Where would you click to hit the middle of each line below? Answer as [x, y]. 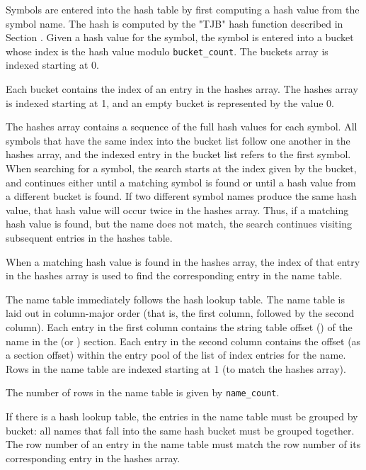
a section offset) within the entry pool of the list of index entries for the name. [176, 355]
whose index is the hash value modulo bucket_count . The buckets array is [167, 51]
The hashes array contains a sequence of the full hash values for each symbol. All [182, 127]
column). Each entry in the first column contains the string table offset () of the [179, 326]
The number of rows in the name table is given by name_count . [143, 392]
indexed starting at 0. [52, 65]
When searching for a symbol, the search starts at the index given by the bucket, [181, 168]
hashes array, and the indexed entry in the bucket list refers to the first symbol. [178, 154]
